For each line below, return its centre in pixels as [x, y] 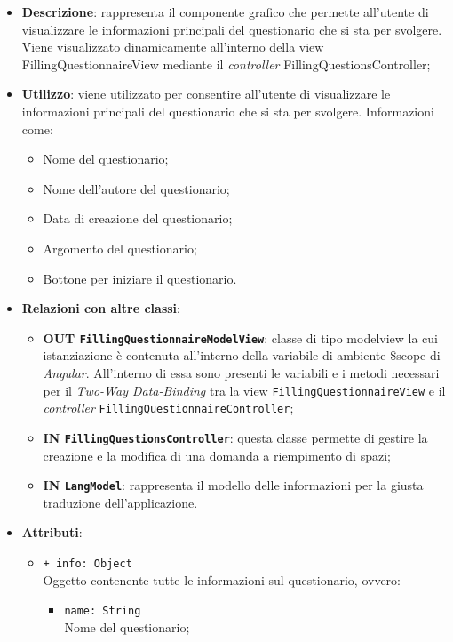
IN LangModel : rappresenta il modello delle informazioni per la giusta [233, 485]
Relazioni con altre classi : [101, 308]
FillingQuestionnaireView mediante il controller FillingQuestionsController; [226, 64]
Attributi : [52, 532]
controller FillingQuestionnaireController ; [168, 408]
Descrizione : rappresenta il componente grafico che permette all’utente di [225, 12]
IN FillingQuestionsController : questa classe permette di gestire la [235, 437]
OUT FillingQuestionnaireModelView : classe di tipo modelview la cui [241, 337]
